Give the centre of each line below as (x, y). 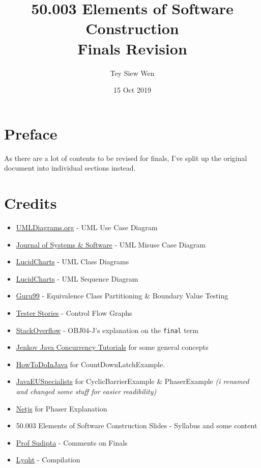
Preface (31, 133)
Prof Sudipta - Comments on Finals (72, 442)
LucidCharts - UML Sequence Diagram (77, 278)
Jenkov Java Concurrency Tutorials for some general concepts (112, 347)
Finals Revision (132, 48)
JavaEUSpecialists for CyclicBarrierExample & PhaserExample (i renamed (133, 381)
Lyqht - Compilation (48, 460)
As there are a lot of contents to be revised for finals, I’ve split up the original (126, 158)
